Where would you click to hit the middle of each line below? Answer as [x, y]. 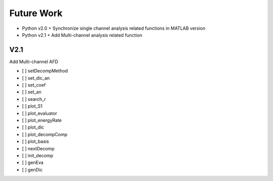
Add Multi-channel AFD [34, 62]
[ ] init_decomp [38, 155]
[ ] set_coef [34, 85]
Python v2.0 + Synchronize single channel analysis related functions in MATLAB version [114, 28]
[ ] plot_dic [33, 127]
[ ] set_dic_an [36, 78]
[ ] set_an [32, 92]
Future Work [36, 13]
